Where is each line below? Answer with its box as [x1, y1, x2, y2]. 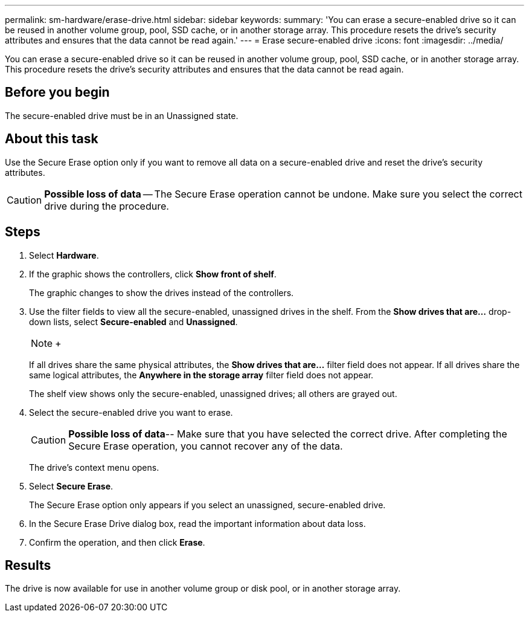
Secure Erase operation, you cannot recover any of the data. [68, 439, 343, 452]
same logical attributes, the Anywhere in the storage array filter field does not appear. [29, 369, 374, 380]
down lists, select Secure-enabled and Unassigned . [29, 316, 238, 327]
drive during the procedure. [44, 199, 169, 212]
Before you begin [5, 85, 110, 100]
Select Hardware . [29, 250, 99, 260]
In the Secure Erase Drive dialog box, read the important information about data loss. [29, 518, 366, 529]
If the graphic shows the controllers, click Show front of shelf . [29, 268, 277, 279]
